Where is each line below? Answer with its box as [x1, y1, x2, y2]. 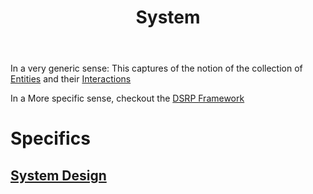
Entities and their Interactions [10, 73, 132, 85]
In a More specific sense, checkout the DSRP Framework [10, 92, 245, 105]
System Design [10, 167, 107, 184]
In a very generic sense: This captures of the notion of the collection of [10, 62, 303, 75]
